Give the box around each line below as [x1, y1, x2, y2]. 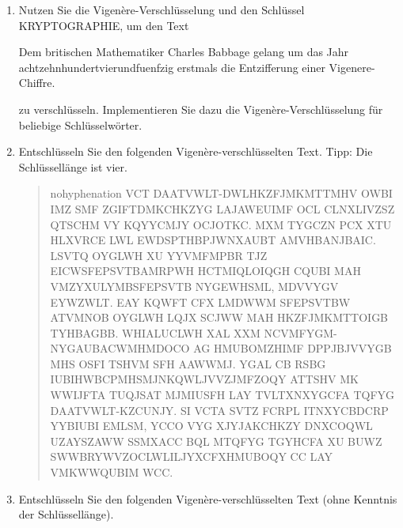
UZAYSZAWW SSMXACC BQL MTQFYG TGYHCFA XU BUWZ [50, 432, 382, 449]
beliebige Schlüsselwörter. [18, 116, 143, 133]
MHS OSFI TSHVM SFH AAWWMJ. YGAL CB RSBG [50, 355, 326, 371]
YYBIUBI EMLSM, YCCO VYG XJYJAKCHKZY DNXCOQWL [50, 417, 373, 434]
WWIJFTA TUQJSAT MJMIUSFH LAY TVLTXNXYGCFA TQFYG [50, 387, 395, 403]
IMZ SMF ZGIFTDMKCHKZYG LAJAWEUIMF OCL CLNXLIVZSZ [50, 200, 395, 217]
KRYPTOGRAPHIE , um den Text [18, 17, 189, 33]
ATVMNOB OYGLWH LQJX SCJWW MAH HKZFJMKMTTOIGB [50, 309, 389, 326]
